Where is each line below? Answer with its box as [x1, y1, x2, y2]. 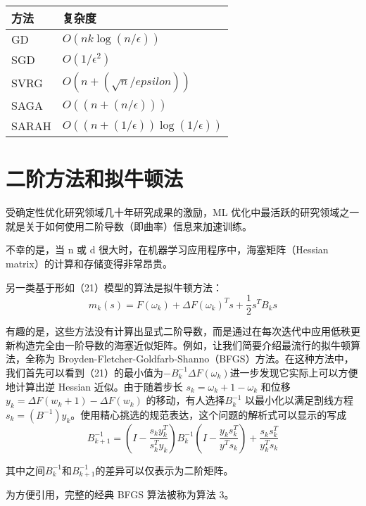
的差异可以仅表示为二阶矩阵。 [95, 462, 234, 477]
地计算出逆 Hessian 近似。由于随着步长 [6, 379, 183, 393]
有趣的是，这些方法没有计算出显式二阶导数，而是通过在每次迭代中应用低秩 [6, 324, 351, 339]
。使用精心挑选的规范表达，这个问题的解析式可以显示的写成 [70, 407, 347, 422]
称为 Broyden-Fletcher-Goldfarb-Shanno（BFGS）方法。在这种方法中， [34, 351, 354, 366]
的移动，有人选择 [146, 393, 225, 407]
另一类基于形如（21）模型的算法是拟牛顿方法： [6, 279, 222, 294]
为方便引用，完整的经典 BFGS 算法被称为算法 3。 [6, 487, 234, 502]
